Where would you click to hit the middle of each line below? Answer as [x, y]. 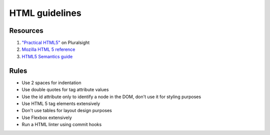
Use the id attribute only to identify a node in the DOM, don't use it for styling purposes [111, 97]
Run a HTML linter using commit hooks [62, 125]
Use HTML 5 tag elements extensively [61, 103]
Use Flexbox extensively [47, 118]
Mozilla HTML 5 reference [48, 49]
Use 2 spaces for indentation [52, 83]
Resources [26, 31]
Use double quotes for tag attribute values [65, 90]
